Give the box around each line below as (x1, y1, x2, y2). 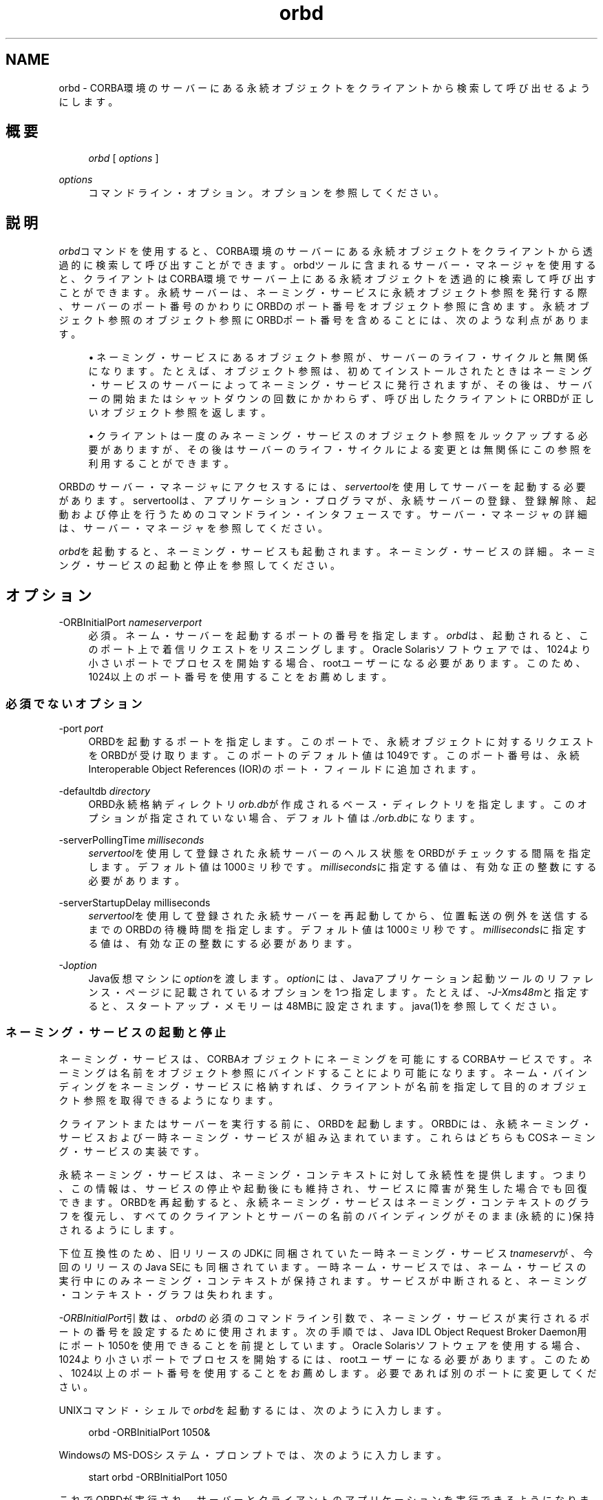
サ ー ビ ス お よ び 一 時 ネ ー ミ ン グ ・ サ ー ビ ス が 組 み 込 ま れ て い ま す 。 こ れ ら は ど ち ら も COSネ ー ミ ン (59, 1131, 595, 1143)
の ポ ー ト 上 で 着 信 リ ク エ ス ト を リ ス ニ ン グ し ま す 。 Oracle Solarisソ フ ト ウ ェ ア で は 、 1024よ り (88, 643, 591, 656)
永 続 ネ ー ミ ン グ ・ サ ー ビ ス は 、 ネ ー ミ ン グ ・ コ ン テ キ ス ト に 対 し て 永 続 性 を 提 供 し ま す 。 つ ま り (59, 1168, 587, 1180)
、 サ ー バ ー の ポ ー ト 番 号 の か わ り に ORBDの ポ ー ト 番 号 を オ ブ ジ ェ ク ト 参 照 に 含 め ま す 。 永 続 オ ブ (59, 300, 589, 313)
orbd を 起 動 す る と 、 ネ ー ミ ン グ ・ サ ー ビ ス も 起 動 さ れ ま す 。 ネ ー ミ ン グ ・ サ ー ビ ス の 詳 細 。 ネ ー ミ (59, 545, 596, 558)
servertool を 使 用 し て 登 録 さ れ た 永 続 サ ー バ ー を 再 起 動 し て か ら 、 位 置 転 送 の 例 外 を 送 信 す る (88, 909, 589, 921)
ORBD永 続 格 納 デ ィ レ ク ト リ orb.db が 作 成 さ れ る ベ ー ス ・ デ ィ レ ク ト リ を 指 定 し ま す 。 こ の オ (88, 798, 587, 810)
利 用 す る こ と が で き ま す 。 (88, 457, 234, 470)
